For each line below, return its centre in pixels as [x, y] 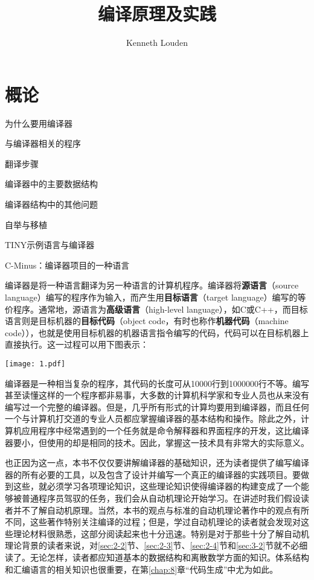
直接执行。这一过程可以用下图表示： [77, 344]
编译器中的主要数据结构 [51, 184]
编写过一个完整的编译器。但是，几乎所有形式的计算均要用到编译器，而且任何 [157, 406]
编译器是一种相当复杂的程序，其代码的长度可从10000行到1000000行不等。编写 [157, 383]
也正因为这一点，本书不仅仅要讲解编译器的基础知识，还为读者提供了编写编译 [157, 463]
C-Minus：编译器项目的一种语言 [67, 265]
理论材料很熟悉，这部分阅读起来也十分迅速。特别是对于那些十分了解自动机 [161, 533]
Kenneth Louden [157, 43]
